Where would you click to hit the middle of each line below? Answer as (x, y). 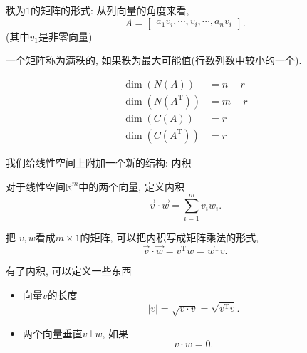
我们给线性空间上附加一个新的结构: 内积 (99, 162)
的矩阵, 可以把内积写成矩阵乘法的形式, (170, 237)
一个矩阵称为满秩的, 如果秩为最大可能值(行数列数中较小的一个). (154, 60)
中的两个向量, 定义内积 (131, 186)
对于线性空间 (36, 186)
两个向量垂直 (52, 333)
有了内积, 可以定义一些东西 (69, 271)
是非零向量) (65, 36)
